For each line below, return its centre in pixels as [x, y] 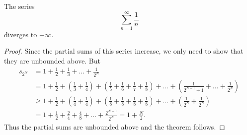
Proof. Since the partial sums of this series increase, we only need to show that [124, 51]
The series [19, 6]
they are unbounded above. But [52, 60]
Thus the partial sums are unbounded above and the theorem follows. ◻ [115, 126]
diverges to [21, 34]
